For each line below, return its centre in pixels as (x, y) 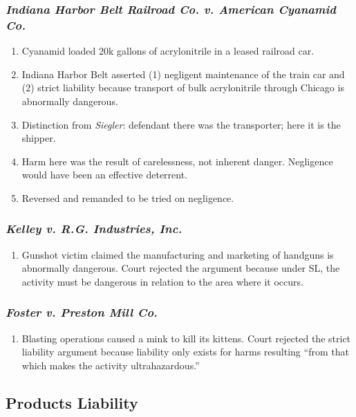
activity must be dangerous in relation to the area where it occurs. (162, 281)
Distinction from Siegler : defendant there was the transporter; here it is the (181, 124)
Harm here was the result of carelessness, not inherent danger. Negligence (177, 161)
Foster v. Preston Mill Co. (82, 312)
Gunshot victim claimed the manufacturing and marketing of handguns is (178, 254)
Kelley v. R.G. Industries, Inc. (94, 229)
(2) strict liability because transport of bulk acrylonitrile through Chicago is (183, 87)
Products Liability (72, 402)
